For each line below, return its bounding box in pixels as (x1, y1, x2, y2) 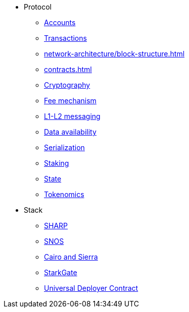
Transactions (44, 34, 87, 42)
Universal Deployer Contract (44, 284, 138, 292)
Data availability (44, 128, 97, 136)
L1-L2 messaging (44, 112, 101, 120)
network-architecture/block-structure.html (44, 49, 185, 58)
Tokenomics (44, 190, 84, 199)
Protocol (24, 3, 52, 11)
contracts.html (44, 65, 92, 74)
